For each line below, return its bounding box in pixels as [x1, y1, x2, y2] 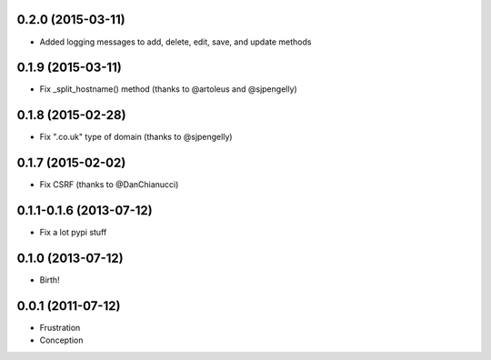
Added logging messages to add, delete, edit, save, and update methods [39, 36, 312, 47]
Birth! [39, 275, 60, 285]
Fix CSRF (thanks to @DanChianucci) [39, 179, 179, 190]
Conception [39, 335, 84, 345]
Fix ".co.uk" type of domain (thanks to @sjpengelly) [39, 132, 233, 143]
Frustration [39, 322, 81, 333]
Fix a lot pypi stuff [39, 227, 107, 238]
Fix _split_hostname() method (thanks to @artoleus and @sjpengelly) [39, 84, 297, 95]
